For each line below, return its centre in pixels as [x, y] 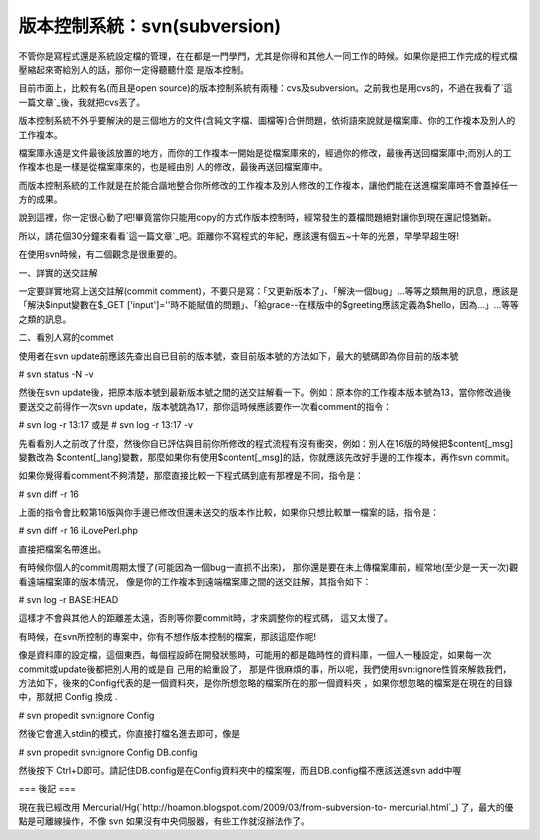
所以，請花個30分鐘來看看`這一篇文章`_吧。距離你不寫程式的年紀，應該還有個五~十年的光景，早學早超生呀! [239, 236]
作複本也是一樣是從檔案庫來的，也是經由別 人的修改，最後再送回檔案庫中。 [173, 167]
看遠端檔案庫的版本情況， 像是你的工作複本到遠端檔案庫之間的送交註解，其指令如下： [195, 581]
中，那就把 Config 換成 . [68, 697]
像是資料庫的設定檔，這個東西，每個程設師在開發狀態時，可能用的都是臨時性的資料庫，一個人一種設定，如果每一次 [255, 655]
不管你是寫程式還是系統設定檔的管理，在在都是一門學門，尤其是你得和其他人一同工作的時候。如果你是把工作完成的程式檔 [268, 56]
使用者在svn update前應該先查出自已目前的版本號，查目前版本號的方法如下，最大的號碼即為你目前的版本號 [238, 356]
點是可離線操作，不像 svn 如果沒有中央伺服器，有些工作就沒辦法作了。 [164, 821]
